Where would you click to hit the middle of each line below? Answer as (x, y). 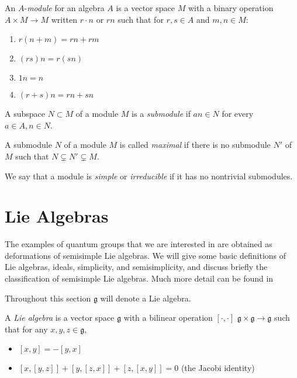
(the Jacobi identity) (218, 368)
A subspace (25, 114)
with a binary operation (231, 8)
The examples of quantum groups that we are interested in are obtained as (139, 244)
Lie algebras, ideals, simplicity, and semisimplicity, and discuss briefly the (136, 267)
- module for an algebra (64, 8)
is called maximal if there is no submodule (195, 145)
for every (238, 114)
